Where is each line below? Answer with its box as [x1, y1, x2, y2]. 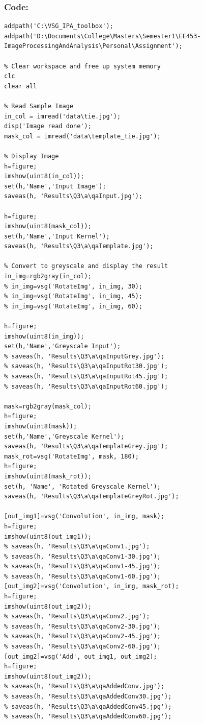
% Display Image [4, 152, 59, 160]
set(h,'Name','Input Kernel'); [4, 232, 110, 240]
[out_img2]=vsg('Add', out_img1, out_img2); [4, 653, 157, 660]
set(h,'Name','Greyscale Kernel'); [4, 432, 125, 440]
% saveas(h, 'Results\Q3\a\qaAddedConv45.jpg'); [4, 703, 172, 710]
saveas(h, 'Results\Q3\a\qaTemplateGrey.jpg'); [4, 443, 168, 450]
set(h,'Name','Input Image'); [4, 182, 106, 190]
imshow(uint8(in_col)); [4, 173, 84, 180]
